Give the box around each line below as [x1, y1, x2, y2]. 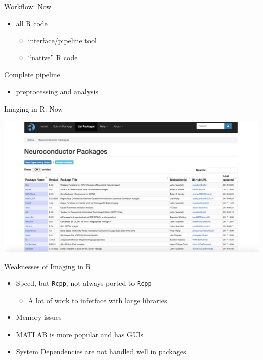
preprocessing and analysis [16, 86, 98, 96]
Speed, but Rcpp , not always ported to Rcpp [16, 278, 152, 289]
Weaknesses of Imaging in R [4, 261, 91, 271]
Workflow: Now [4, 1, 52, 11]
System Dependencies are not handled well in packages [16, 346, 186, 356]
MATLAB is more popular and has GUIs [16, 329, 144, 340]
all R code [16, 18, 48, 28]
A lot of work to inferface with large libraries [28, 295, 167, 305]
